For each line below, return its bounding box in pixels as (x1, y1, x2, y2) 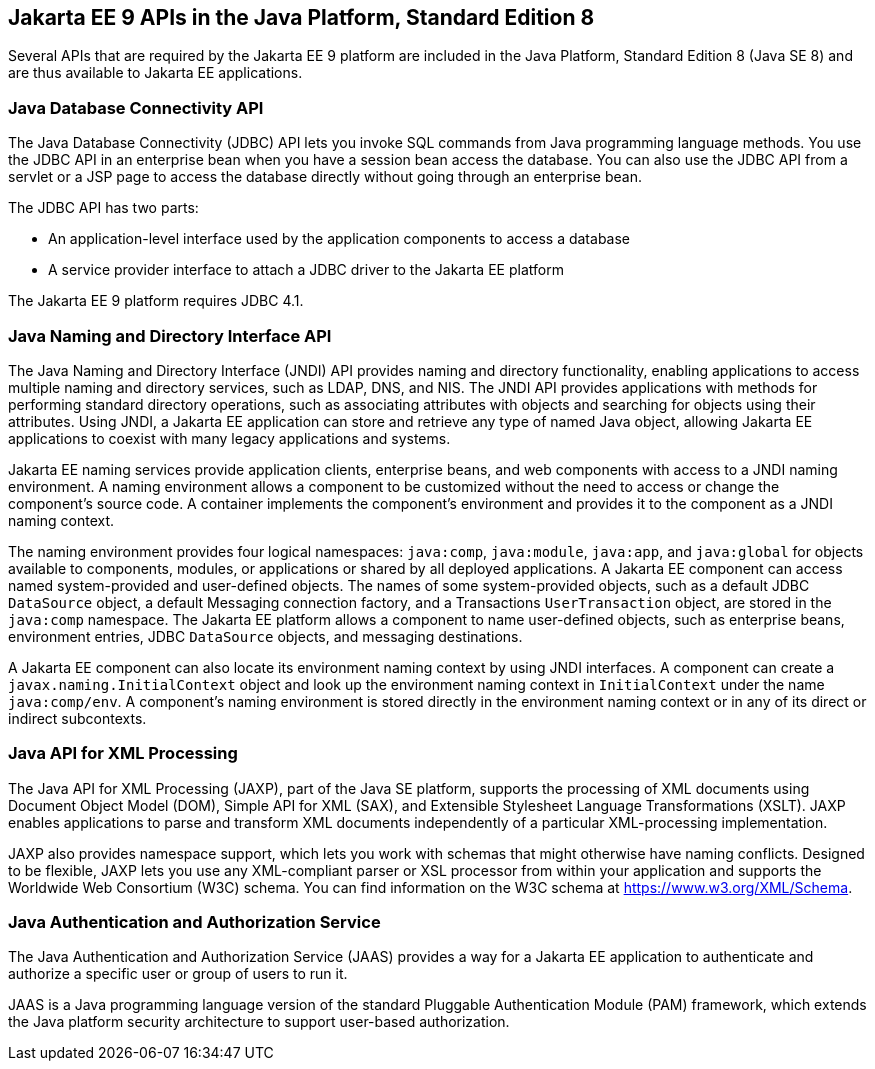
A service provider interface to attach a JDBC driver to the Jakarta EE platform (48, 261, 564, 279)
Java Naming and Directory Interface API (8, 325, 332, 346)
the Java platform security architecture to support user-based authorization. (8, 1013, 510, 1031)
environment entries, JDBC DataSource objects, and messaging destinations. (8, 627, 523, 645)
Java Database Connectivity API (8, 97, 264, 118)
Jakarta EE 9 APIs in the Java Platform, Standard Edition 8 (8, 5, 595, 30)
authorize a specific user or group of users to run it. (8, 965, 348, 983)
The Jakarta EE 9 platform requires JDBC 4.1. (8, 292, 304, 310)
